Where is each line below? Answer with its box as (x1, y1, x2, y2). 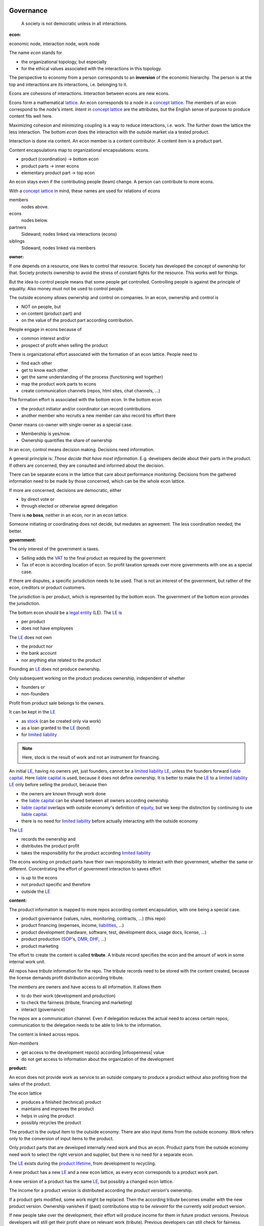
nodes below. (21, 217, 48, 223)
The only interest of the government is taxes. (9, 546, 100, 552)
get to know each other (21, 367, 68, 373)
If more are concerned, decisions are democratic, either (9, 487, 122, 493)
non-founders (21, 691, 49, 697)
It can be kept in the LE (9, 709, 56, 715)
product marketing (21, 943, 59, 949)
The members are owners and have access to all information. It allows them (9, 984, 161, 990)
